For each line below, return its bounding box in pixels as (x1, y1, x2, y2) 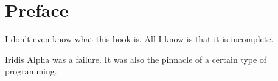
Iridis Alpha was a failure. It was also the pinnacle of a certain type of (5, 53, 267, 65)
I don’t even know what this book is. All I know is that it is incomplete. (5, 33, 274, 45)
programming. (5, 65, 57, 77)
